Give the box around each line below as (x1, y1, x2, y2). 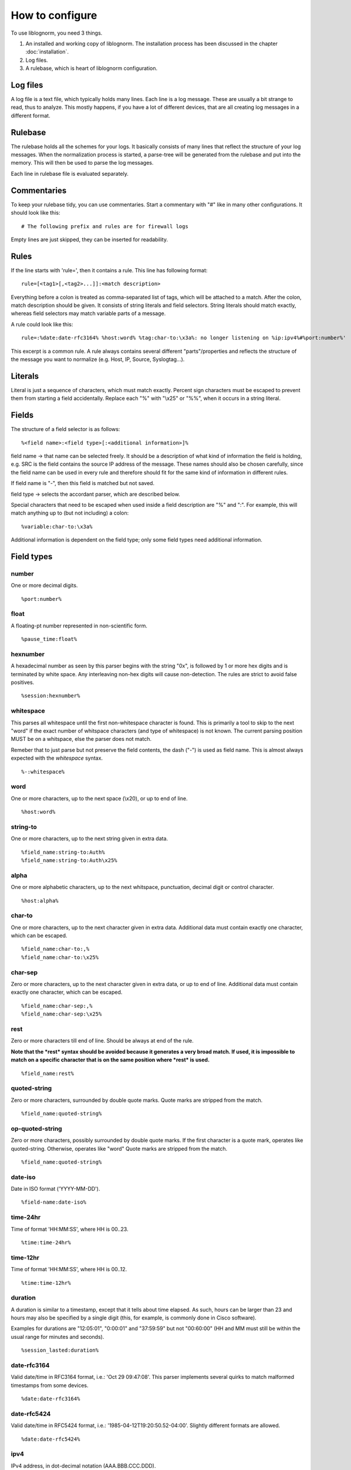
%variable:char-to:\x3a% (21, 523, 93, 530)
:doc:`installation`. (25, 48, 69, 55)
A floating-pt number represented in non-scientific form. (11, 622, 148, 629)
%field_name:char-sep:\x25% (21, 1011, 102, 1017)
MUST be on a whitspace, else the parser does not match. (11, 736, 152, 743)
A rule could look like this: (11, 320, 73, 328)
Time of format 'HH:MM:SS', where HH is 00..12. (11, 1266, 127, 1273)
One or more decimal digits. (11, 582, 78, 589)
